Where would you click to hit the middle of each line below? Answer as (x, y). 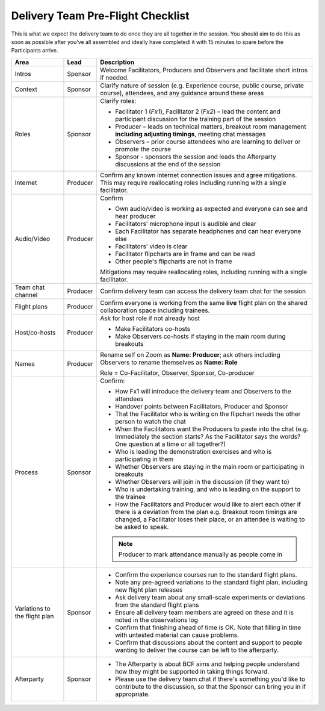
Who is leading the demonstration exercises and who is (193, 451)
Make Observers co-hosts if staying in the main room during (200, 336)
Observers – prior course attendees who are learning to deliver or (208, 142)
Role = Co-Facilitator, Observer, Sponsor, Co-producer (178, 372)
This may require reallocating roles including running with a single (193, 183)
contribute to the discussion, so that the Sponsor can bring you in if (211, 686)
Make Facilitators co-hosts (153, 328)
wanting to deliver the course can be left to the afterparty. (197, 650)
